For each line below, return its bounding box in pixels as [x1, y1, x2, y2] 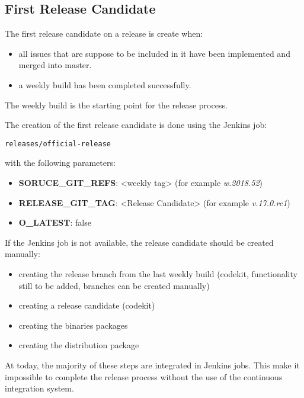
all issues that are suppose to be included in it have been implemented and [18, 47, 290, 59]
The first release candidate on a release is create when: [5, 27, 203, 40]
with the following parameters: [5, 156, 116, 169]
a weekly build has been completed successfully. [18, 78, 191, 91]
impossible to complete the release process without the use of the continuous [5, 370, 283, 383]
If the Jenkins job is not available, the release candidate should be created [5, 236, 274, 248]
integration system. [5, 382, 74, 394]
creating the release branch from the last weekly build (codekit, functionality [18, 267, 297, 280]
